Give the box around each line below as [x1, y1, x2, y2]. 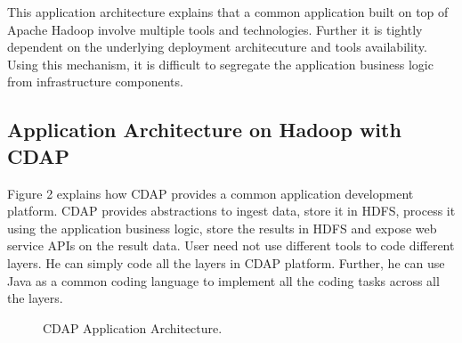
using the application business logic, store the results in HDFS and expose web [7, 218, 437, 237]
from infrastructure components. [7, 72, 183, 91]
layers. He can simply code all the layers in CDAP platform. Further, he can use [7, 253, 445, 272]
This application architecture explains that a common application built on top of [7, 3, 449, 20]
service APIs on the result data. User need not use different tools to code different [7, 236, 455, 255]
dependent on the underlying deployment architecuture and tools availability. [7, 37, 427, 56]
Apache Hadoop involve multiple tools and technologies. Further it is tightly [7, 20, 423, 38]
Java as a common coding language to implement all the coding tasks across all [7, 271, 440, 290]
